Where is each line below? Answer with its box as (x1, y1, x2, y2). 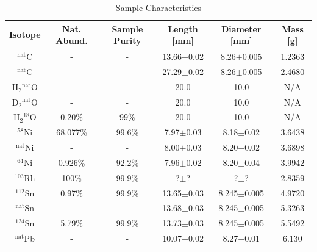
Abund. (55, 34, 88, 47)
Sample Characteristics (115, 1, 202, 13)
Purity (113, 34, 141, 47)
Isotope (9, 28, 41, 41)
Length (168, 22, 198, 35)
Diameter (221, 22, 262, 35)
